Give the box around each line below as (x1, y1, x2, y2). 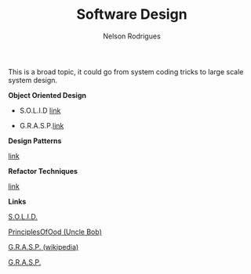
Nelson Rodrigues (103, 31, 161, 41)
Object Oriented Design (8, 90, 86, 99)
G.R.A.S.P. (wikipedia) (8, 242, 79, 251)
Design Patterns (8, 135, 62, 146)
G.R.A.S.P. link (19, 121, 64, 130)
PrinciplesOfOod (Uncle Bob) (8, 227, 102, 236)
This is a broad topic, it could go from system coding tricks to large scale (8, 67, 244, 76)
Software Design (76, 5, 187, 23)
